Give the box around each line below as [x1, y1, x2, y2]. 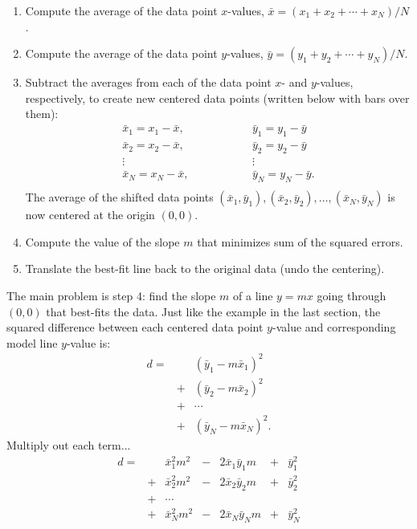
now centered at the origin [25, 206, 155, 223]
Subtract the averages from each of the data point [25, 74, 272, 91]
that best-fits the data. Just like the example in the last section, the [46, 303, 381, 319]
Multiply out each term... [6, 436, 131, 453]
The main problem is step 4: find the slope [6, 287, 216, 303]
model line [6, 334, 58, 351]
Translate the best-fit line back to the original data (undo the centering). [25, 260, 385, 277]
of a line [233, 287, 273, 303]
